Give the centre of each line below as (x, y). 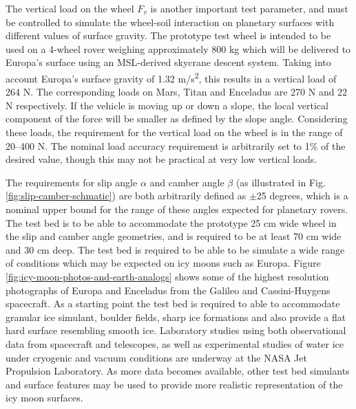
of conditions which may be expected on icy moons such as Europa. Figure (163, 263)
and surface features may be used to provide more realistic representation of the (174, 384)
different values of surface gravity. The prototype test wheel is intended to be (168, 35)
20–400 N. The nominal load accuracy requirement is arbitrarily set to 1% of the (176, 145)
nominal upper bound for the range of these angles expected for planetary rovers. (177, 209)
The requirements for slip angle (72, 182)
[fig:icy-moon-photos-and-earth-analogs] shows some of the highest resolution (167, 276)
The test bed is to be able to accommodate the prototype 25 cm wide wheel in (171, 222)
